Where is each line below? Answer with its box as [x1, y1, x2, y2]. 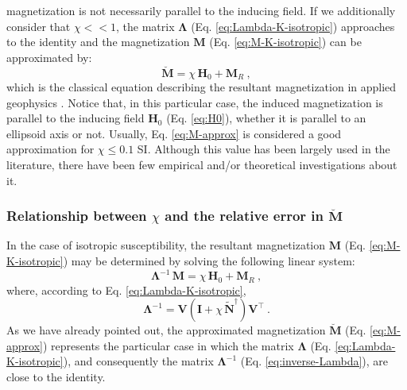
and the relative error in [165, 206, 324, 226]
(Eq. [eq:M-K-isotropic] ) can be [209, 33, 362, 50]
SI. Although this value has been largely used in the [137, 141, 390, 157]
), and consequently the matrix [63, 353, 214, 369]
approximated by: [6, 48, 92, 65]
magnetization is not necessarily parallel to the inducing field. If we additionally [6, 2, 396, 18]
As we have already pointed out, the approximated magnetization [6, 322, 326, 338]
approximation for [6, 141, 95, 157]
